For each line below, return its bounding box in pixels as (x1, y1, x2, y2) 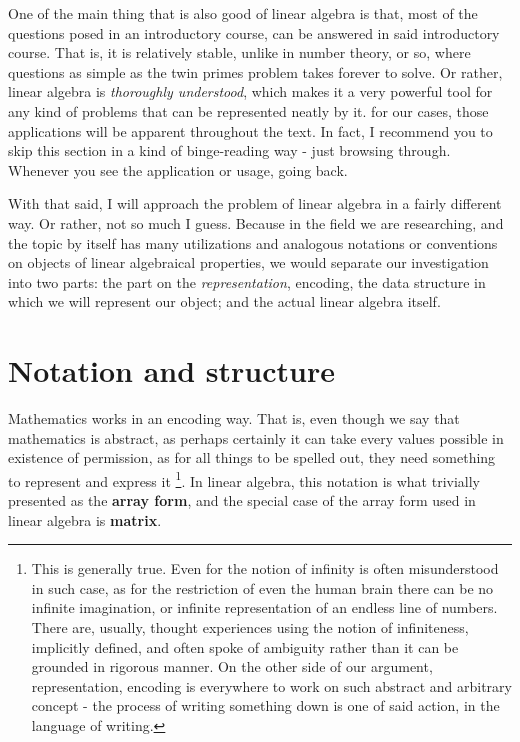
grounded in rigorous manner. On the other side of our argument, (31, 656, 433, 677)
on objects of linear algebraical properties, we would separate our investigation (8, 252, 489, 273)
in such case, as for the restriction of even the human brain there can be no (31, 577, 494, 598)
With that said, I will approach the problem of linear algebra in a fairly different (8, 193, 502, 214)
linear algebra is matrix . (8, 509, 162, 530)
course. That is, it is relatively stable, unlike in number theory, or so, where (8, 42, 471, 63)
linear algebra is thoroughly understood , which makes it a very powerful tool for (8, 81, 493, 102)
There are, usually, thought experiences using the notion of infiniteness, (31, 617, 469, 638)
